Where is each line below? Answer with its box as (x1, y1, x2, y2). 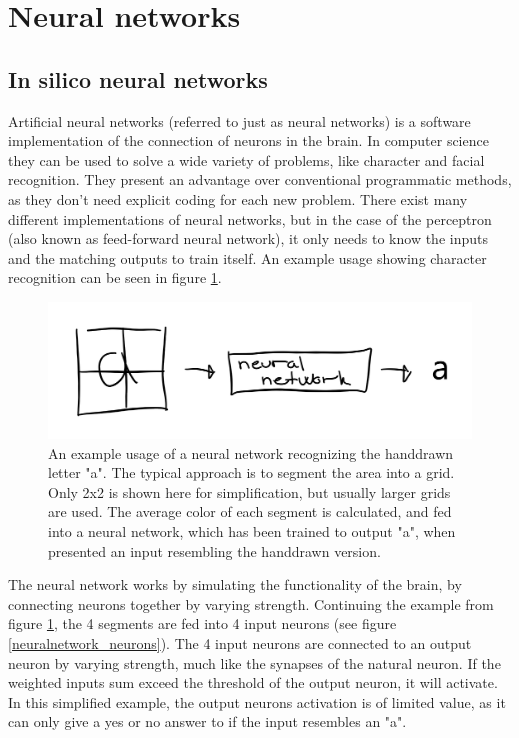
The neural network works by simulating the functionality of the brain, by (8, 574, 462, 595)
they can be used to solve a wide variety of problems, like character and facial (8, 149, 485, 170)
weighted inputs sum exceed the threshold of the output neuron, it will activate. (8, 672, 498, 693)
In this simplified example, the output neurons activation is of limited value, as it (8, 691, 506, 712)
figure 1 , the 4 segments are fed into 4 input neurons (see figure (8, 613, 397, 634)
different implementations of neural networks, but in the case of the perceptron (8, 208, 492, 229)
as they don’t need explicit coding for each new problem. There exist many (8, 188, 468, 209)
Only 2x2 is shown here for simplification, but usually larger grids (48, 481, 451, 502)
